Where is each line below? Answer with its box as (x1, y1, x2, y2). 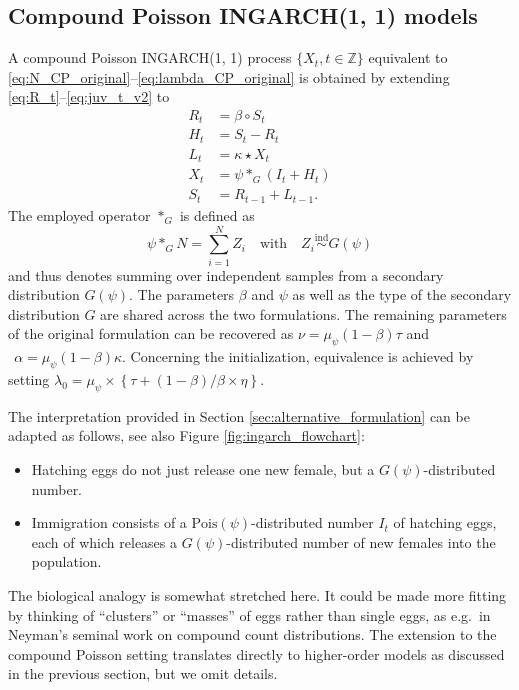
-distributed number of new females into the (226, 531, 496, 552)
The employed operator (8, 204, 151, 225)
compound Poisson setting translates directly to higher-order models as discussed (8, 643, 505, 664)
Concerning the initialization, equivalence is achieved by (130, 346, 474, 367)
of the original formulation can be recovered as (8, 323, 294, 344)
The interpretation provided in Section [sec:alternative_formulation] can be (8, 405, 470, 426)
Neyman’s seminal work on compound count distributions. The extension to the (8, 624, 497, 645)
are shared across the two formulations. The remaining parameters (100, 303, 507, 324)
